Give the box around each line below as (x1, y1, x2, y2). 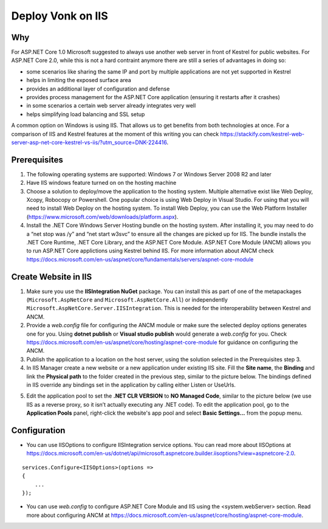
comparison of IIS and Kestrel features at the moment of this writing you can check (11, 130, 219, 137)
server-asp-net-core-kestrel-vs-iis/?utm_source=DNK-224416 (11, 139, 167, 146)
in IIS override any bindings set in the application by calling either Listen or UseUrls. (26, 381, 236, 389)
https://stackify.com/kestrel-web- (220, 130, 305, 137)
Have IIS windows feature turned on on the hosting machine (26, 179, 177, 187)
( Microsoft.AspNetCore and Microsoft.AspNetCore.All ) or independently (26, 296, 228, 303)
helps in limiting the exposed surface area (26, 77, 132, 84)
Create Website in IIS (11, 271, 92, 282)
